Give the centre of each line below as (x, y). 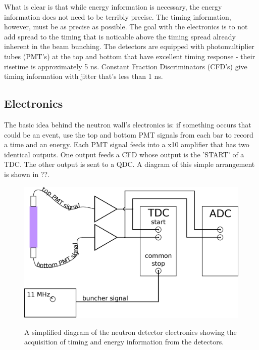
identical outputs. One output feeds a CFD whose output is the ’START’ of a (124, 154)
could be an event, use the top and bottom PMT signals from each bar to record (129, 134)
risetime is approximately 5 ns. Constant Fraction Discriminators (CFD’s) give (126, 66)
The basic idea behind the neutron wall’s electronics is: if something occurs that (128, 124)
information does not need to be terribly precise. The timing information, (118, 16)
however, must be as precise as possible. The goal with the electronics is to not (126, 27)
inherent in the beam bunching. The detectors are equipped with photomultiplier (129, 46)
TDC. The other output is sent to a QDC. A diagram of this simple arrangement (129, 164)
